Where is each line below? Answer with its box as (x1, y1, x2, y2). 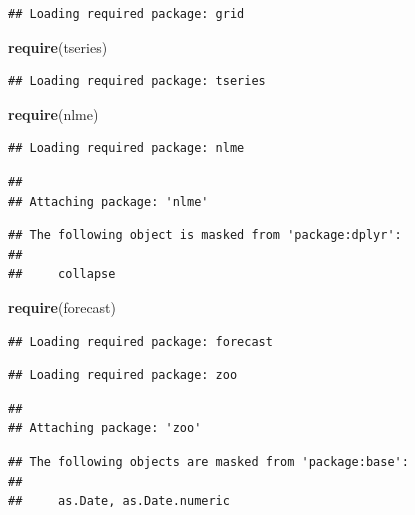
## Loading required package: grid (8, 7, 245, 21)
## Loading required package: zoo (8, 368, 238, 383)
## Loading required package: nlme (8, 141, 245, 156)
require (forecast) (8, 296, 117, 317)
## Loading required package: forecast (8, 334, 273, 349)
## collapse (8, 267, 116, 282)
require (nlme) (8, 103, 99, 124)
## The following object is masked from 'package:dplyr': (8, 228, 402, 243)
